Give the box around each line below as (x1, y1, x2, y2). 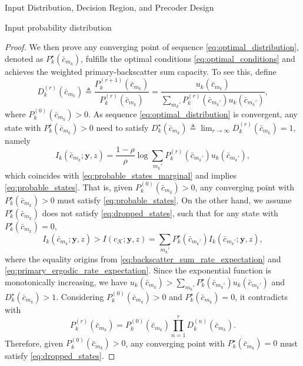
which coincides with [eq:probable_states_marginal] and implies (5, 169, 237, 181)
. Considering (56, 290, 104, 302)
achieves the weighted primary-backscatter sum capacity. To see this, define (5, 65, 277, 77)
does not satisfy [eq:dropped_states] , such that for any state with (42, 206, 278, 219)
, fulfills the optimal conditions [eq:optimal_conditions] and (81, 52, 295, 64)
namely (5, 134, 31, 146)
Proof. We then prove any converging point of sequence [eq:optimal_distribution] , (5, 41, 299, 53)
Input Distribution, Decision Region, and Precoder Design (5, 1, 214, 13)
